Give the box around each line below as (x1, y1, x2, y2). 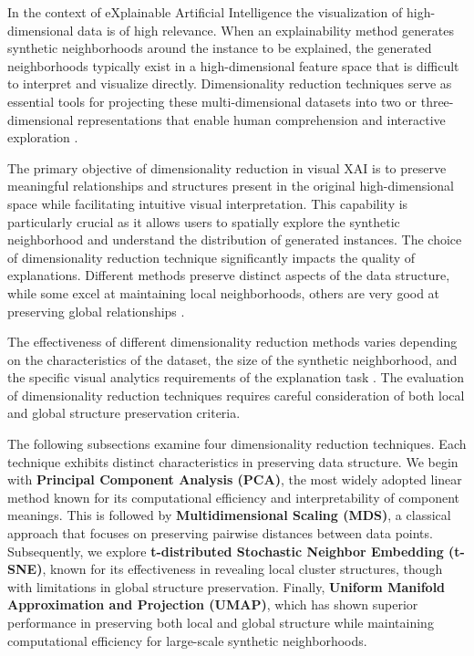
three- (420, 91, 454, 110)
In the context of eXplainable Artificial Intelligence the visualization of (7, 3, 403, 21)
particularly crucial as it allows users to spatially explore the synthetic (7, 212, 400, 231)
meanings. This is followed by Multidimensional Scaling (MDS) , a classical (7, 505, 451, 525)
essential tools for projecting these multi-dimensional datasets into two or (7, 91, 417, 110)
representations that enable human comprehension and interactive (77, 109, 446, 129)
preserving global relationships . (7, 301, 185, 320)
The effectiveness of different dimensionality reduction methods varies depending (7, 332, 458, 351)
